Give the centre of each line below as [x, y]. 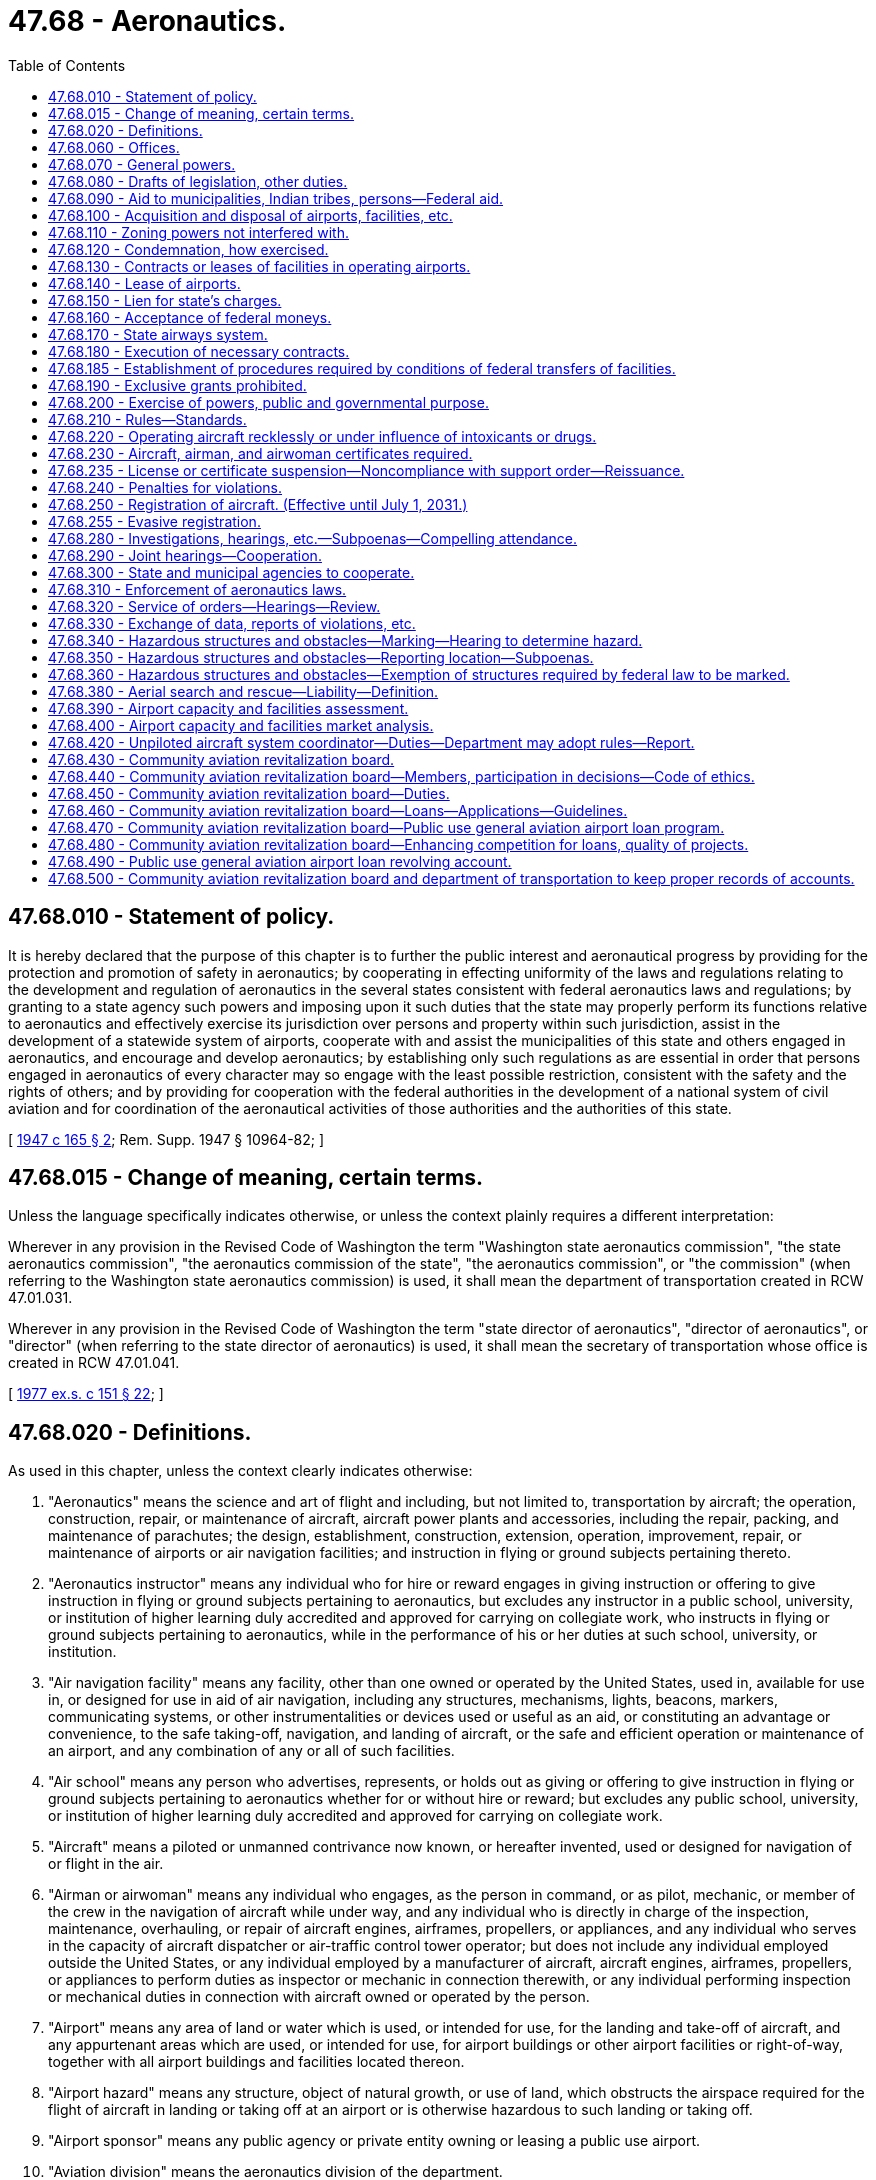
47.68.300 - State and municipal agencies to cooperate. [231, 572]
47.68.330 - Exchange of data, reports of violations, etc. [232, 623]
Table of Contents [67, 65]
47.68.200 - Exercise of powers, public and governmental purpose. [268, 402]
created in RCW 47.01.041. [94, 1363]
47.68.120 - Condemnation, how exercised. [188, 249]
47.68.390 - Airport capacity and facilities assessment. [228, 708]
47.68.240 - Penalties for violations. [165, 487]
